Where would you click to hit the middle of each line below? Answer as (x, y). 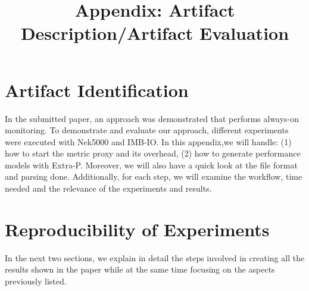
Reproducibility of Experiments (137, 229)
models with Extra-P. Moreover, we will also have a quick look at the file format (151, 165)
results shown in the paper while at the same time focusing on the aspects (140, 269)
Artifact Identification (97, 90)
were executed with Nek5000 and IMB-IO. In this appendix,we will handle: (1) (148, 141)
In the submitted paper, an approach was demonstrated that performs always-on (152, 118)
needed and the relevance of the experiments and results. (108, 188)
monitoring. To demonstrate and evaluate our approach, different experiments (147, 130)
